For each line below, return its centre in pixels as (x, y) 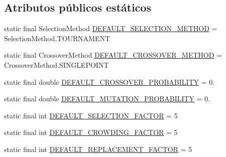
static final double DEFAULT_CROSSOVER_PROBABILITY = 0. (109, 82)
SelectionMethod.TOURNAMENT (57, 38)
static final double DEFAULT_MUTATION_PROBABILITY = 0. (107, 99)
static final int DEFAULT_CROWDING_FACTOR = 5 (91, 132)
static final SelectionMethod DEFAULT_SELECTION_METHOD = (111, 28)
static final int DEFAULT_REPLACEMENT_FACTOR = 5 (98, 149)
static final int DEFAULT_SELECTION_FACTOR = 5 (91, 115)
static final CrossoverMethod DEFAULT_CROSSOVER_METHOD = (113, 55)
